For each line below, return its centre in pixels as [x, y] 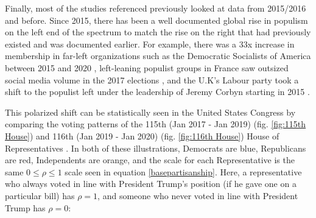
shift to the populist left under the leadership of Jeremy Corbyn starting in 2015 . [157, 92]
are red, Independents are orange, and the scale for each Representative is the [150, 160]
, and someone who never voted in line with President [198, 195]
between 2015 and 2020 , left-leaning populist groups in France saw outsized [147, 67]
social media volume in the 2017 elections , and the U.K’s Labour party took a [152, 79]
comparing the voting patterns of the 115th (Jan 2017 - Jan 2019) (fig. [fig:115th [156, 124]
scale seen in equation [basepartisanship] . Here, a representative [183, 171]
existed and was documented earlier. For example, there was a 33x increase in [150, 44]
